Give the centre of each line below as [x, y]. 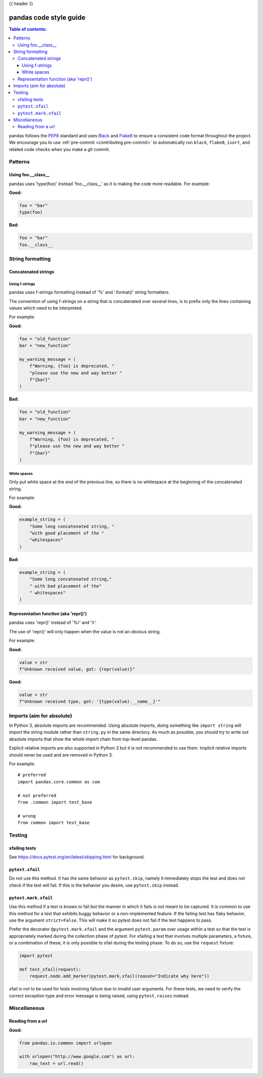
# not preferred [37, 795]
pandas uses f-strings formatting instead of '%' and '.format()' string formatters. [89, 292]
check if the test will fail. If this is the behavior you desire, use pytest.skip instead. [94, 885]
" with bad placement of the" [66, 586]
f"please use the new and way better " [77, 446]
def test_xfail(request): [50, 969]
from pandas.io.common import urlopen [66, 1043]
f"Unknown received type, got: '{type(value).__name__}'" [90, 702]
